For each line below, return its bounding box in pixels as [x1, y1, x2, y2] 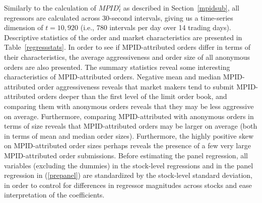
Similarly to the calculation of [4, 3, 96, 13]
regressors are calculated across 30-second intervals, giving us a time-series [4, 12, 233, 23]
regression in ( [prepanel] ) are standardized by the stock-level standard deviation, [4, 170, 252, 180]
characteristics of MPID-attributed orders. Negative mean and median [4, 71, 221, 82]
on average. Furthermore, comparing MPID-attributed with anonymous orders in [4, 111, 254, 121]
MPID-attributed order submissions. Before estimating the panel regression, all [4, 150, 248, 160]
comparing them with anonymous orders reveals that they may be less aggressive [4, 100, 254, 111]
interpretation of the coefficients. [4, 189, 105, 200]
